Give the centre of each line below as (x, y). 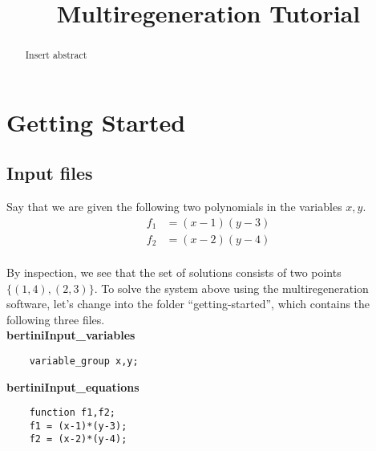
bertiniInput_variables (71, 335)
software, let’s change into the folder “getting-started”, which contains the (188, 304)
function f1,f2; (73, 413)
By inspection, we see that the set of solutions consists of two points (174, 272)
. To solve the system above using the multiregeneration (231, 288)
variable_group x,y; (84, 361)
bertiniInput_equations (73, 386)
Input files (50, 173)
